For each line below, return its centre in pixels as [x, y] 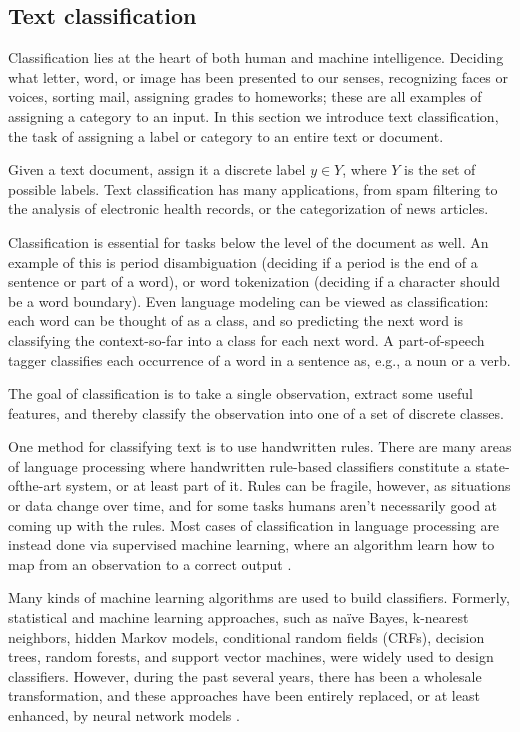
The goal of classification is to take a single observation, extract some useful [240, 393]
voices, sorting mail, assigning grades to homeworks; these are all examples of [245, 96]
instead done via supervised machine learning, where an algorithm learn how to [251, 544]
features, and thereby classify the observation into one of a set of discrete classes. [256, 412]
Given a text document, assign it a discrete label [157, 169]
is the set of [440, 169]
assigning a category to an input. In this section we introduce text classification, [253, 115]
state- [492, 465]
